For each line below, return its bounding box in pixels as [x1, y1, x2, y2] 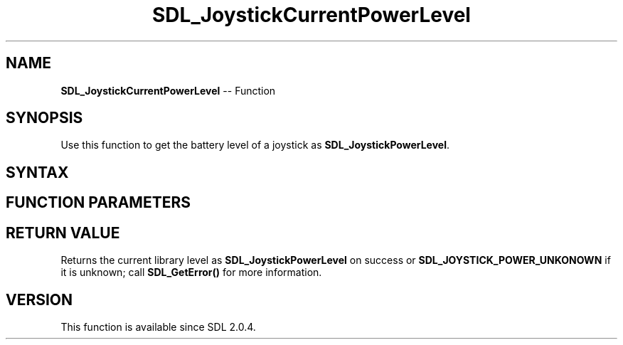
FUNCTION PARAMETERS [6, 193, 191, 212]
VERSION [6, 290, 73, 309]
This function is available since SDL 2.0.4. [60, 320, 256, 333]
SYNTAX [6, 163, 69, 181]
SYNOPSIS [6, 109, 83, 127]
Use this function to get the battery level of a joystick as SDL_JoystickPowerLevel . [60, 139, 450, 152]
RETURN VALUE [6, 223, 120, 242]
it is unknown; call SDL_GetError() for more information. [60, 266, 322, 279]
